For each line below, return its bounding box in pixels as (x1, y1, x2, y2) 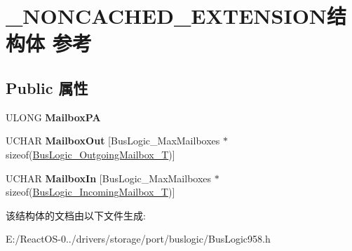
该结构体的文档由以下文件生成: (6, 208, 146, 222)
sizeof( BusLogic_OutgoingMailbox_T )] (6, 147, 175, 161)
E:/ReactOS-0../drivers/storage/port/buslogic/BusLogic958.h (6, 231, 271, 246)
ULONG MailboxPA (6, 109, 101, 124)
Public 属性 (6, 76, 88, 98)
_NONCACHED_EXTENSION (6, 1, 327, 30)
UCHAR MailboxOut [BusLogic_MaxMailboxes (6, 133, 220, 148)
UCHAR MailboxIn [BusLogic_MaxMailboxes (6, 170, 212, 185)
